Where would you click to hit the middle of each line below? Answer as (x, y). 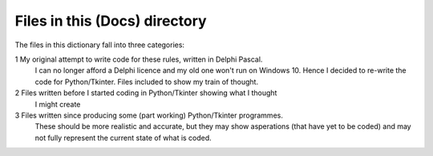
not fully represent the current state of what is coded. (123, 138)
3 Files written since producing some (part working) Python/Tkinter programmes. (149, 115)
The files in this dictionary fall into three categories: (99, 45)
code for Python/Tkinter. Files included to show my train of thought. (147, 82)
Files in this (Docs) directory (111, 21)
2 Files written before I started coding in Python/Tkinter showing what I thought (146, 93)
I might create (58, 104)
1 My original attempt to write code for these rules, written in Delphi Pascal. (139, 59)
